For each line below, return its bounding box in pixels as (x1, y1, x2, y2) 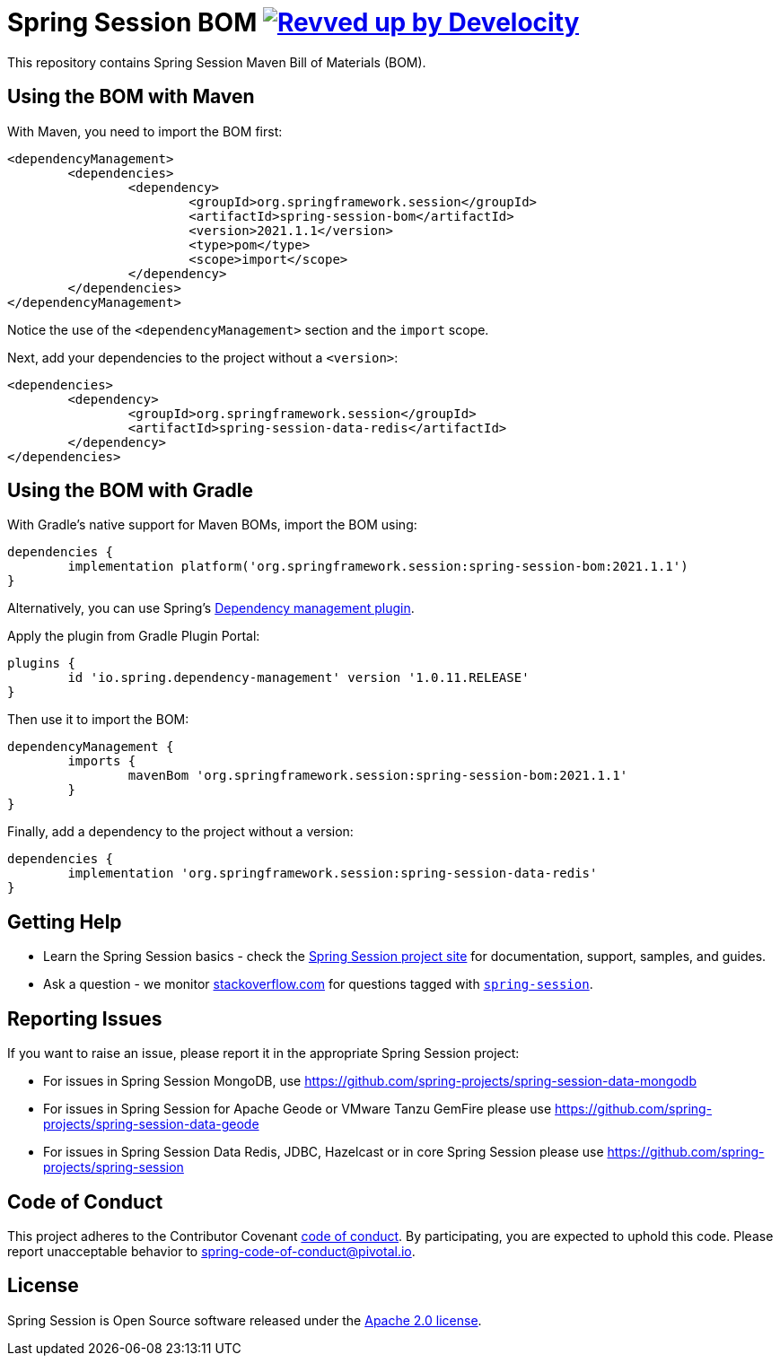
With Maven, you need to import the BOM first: (7, 123, 283, 139)
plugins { (7, 656, 75, 671)
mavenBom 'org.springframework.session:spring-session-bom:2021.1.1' (127, 768, 628, 783)
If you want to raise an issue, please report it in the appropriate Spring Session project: (7, 1045, 520, 1062)
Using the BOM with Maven (7, 85, 255, 109)
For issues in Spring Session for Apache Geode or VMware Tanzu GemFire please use (43, 1101, 552, 1117)
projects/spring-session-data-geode (43, 1116, 259, 1132)
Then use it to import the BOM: (7, 712, 189, 728)
